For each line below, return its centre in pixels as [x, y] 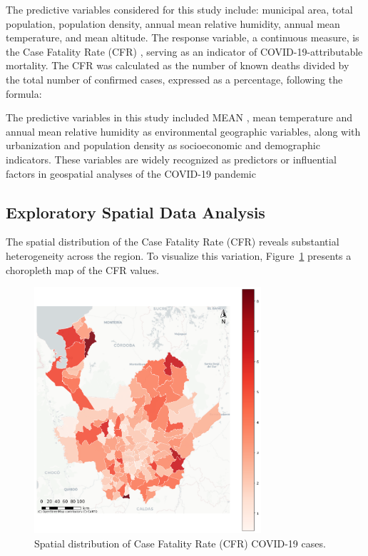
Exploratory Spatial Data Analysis [136, 212]
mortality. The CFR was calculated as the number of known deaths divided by [178, 65]
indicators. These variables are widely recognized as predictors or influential [171, 159]
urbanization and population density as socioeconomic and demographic [163, 145]
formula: [24, 93]
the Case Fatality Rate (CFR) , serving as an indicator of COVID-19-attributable [184, 51]
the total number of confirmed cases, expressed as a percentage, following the [174, 79]
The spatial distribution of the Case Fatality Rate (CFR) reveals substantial [173, 242]
